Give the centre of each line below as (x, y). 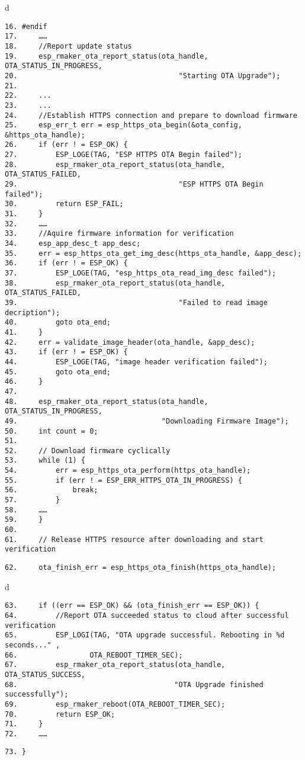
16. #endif (26, 26)
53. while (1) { (45, 461)
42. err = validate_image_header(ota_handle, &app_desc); (130, 342)
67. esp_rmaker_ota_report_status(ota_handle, (115, 665)
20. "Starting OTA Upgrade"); (143, 76)
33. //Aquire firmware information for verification (119, 234)
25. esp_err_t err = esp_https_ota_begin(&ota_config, (123, 125)
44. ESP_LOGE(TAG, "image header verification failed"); (136, 362)
